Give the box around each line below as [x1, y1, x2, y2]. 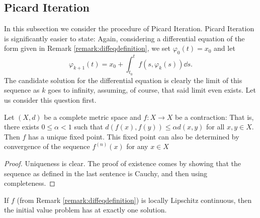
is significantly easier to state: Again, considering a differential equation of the [4, 33, 245, 43]
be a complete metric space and [44, 111, 141, 122]
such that [74, 121, 103, 132]
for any [126, 141, 148, 152]
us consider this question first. [4, 95, 97, 105]
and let [214, 43, 235, 53]
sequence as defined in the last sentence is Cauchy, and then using [4, 168, 208, 178]
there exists [4, 121, 39, 132]
